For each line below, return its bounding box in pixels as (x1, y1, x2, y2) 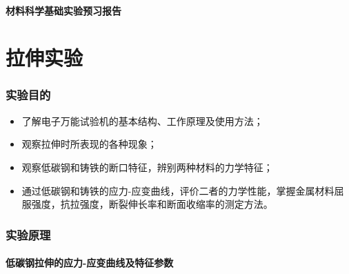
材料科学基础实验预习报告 (6, 3, 121, 17)
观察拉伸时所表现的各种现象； (21, 137, 157, 151)
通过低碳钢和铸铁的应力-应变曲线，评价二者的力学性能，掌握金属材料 (21, 183, 335, 197)
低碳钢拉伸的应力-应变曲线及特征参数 (6, 255, 174, 270)
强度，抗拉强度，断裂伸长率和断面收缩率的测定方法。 (31, 197, 273, 211)
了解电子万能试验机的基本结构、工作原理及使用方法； (21, 113, 263, 128)
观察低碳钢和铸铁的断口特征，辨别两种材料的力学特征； (21, 159, 273, 174)
